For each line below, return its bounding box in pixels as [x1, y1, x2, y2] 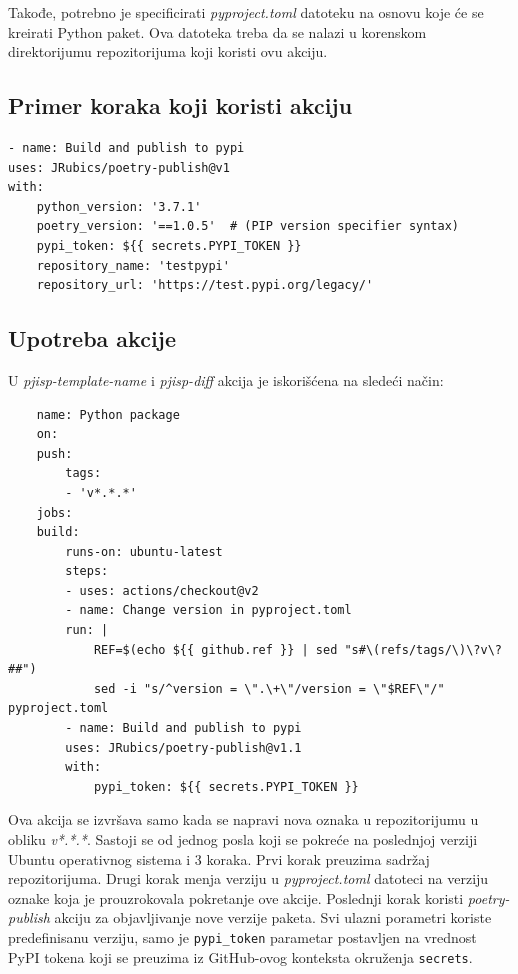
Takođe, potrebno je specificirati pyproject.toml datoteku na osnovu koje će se [8, 2, 484, 22]
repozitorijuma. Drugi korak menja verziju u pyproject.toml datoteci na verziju [8, 868, 489, 889]
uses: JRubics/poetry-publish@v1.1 [65, 740, 302, 755]
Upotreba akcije [8, 323, 177, 354]
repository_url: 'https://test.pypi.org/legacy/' [36, 278, 374, 293]
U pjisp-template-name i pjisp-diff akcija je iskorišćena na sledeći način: [8, 369, 444, 390]
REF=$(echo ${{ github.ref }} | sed [93, 642, 338, 657]
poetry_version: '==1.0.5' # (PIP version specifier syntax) [36, 219, 460, 234]
